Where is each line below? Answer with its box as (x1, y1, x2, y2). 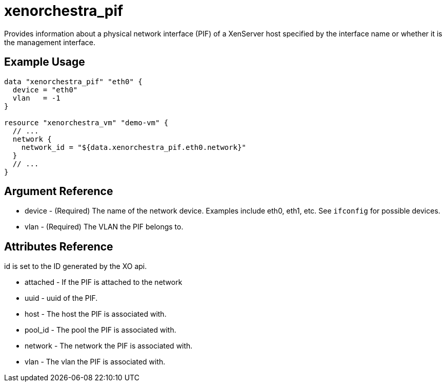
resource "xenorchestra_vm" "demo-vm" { (4, 118, 169, 127)
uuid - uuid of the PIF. (25, 294, 98, 303)
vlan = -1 (12, 93, 60, 102)
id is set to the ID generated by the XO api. (4, 262, 147, 271)
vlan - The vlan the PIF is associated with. (25, 357, 166, 366)
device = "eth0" (12, 85, 78, 94)
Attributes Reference (4, 240, 113, 253)
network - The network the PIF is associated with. (25, 341, 193, 351)
